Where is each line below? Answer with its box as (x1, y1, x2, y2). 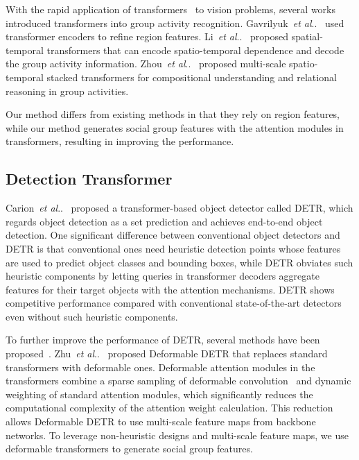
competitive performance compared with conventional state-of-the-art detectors (6, 296, 342, 310)
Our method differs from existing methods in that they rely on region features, (6, 107, 340, 121)
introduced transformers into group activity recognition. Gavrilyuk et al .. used (6, 15, 344, 30)
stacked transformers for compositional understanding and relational (46, 69, 337, 84)
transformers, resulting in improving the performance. (6, 134, 234, 148)
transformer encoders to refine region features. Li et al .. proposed (6, 29, 289, 44)
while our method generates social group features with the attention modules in (6, 120, 344, 135)
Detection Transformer (6, 168, 173, 189)
